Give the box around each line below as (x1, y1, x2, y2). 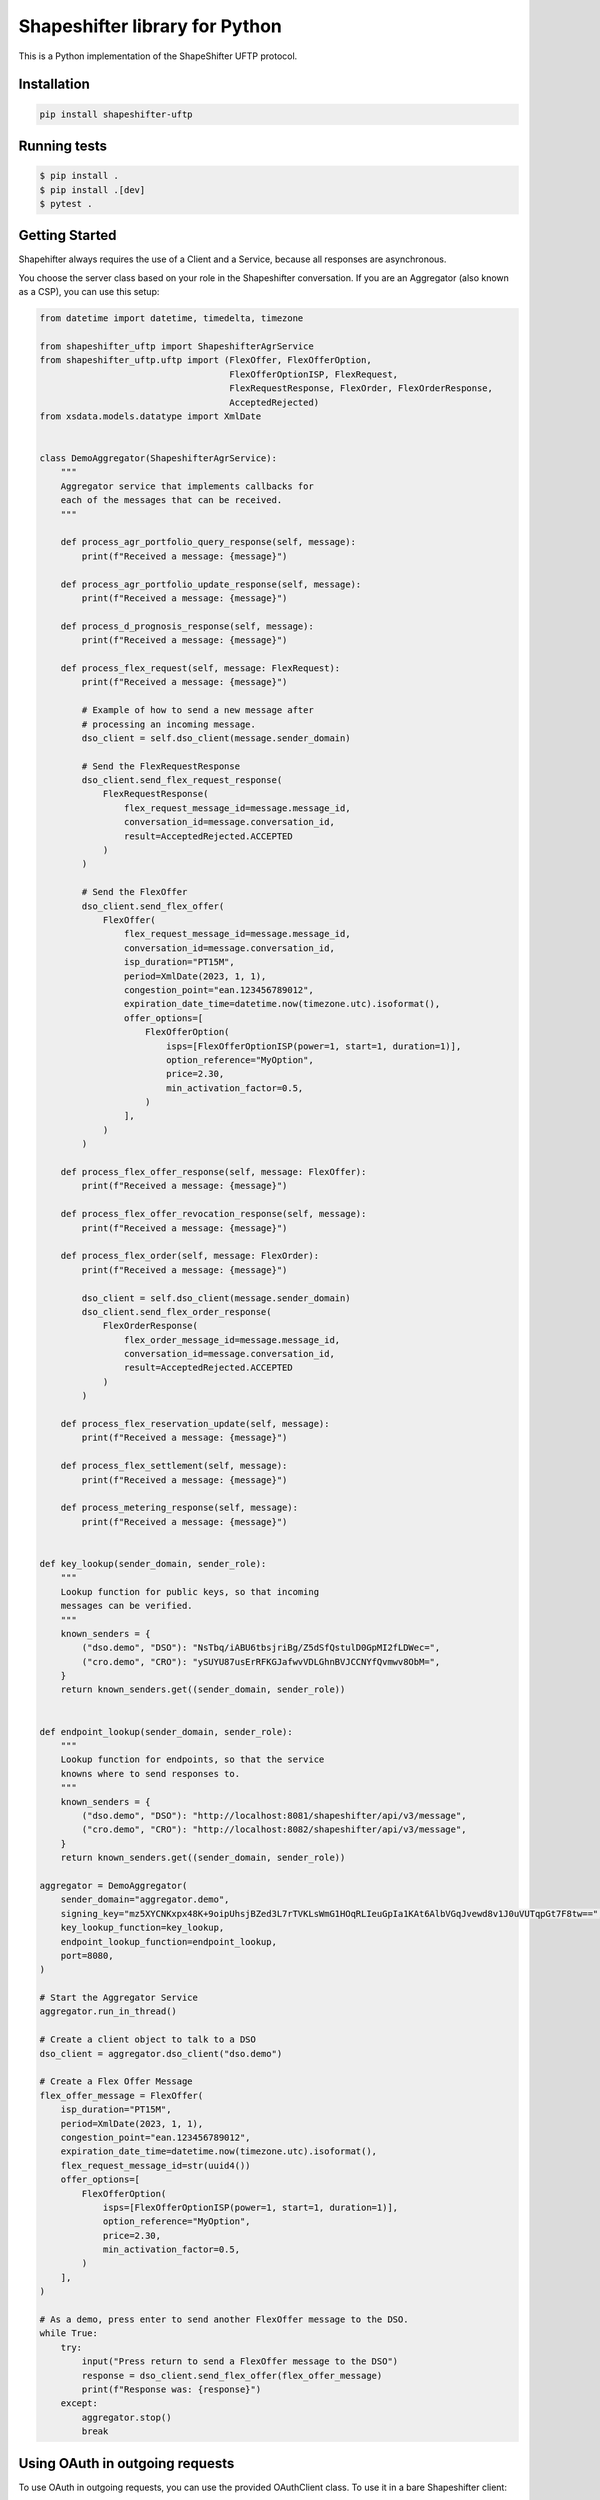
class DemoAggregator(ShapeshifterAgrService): (39, 453, 277, 464)
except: (60, 2398, 99, 2409)
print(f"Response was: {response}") (81, 2384, 262, 2395)
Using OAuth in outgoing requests (18, 2455, 235, 2472)
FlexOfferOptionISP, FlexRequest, (229, 368, 399, 380)
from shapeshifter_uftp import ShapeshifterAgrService (39, 340, 314, 352)
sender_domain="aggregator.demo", (60, 1894, 230, 1905)
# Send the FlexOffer (81, 886, 188, 898)
